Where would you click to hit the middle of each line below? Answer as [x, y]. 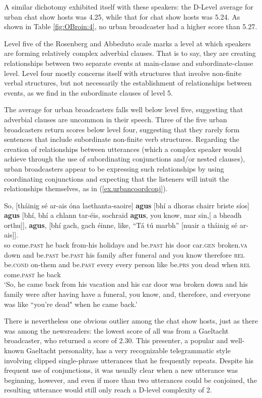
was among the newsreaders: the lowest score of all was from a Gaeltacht [116, 330]
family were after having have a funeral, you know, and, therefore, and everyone [127, 294]
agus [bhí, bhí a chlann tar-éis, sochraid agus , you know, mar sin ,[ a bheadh [123, 215]
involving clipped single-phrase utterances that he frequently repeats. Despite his [129, 360]
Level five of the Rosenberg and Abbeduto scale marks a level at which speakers [128, 43]
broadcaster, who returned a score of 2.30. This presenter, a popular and [116, 340]
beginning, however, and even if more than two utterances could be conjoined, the [130, 380]
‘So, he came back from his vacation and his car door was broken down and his [126, 284]
